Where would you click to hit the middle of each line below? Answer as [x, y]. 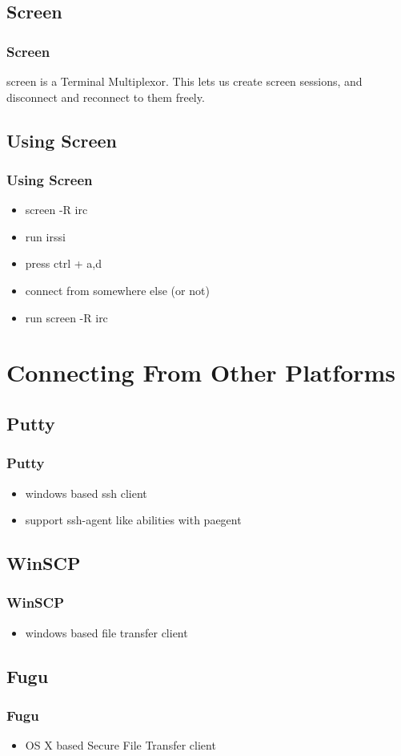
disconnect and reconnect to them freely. [106, 97]
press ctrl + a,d [63, 263]
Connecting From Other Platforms [201, 372]
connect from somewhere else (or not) [117, 290]
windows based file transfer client [106, 632]
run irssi [45, 236]
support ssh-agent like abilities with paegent [133, 520]
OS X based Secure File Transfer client [120, 745]
